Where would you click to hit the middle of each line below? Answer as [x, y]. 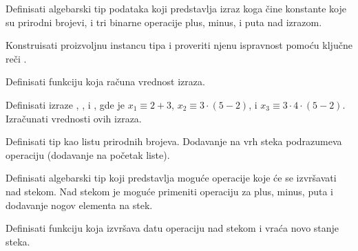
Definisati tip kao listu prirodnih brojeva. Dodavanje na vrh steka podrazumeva [174, 141]
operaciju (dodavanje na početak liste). [88, 154]
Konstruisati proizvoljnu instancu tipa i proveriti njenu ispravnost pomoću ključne [179, 45]
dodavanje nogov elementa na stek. [79, 205]
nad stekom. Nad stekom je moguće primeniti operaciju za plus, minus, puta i [169, 191]
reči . [16, 58]
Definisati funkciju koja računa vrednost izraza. [105, 81]
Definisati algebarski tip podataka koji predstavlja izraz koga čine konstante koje [176, 8]
